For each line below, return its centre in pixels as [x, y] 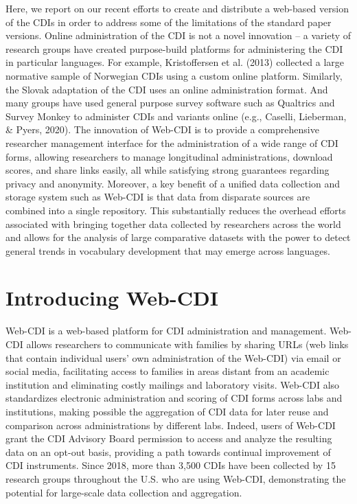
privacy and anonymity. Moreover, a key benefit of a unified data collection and [173, 183]
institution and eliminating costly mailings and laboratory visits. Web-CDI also [173, 384]
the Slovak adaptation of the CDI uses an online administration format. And [167, 89]
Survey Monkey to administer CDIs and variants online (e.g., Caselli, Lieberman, [176, 116]
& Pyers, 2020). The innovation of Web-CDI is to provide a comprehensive [162, 129]
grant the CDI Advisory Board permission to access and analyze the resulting [169, 438]
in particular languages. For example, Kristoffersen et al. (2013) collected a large [175, 62]
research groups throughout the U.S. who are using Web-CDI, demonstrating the [176, 478]
